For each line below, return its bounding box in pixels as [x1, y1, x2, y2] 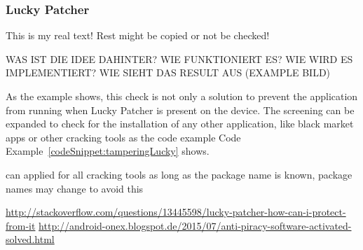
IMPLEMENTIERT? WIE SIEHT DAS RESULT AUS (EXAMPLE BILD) [6, 65, 331, 80]
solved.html [6, 232, 55, 246]
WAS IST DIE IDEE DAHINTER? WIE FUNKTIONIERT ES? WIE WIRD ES [6, 51, 353, 66]
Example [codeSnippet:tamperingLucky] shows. [6, 144, 210, 158]
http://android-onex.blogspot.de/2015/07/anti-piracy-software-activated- [39, 218, 352, 232]
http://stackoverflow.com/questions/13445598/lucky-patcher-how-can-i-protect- [6, 204, 346, 219]
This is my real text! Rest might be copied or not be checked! [6, 28, 270, 43]
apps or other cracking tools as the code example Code [6, 130, 241, 144]
